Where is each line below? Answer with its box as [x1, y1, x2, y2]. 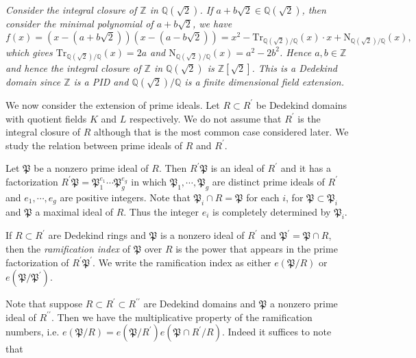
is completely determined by [212, 204, 331, 218]
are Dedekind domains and [143, 296, 256, 311]
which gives [5, 44, 53, 59]
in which [131, 174, 167, 188]
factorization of [5, 255, 69, 269]
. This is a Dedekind [252, 60, 337, 75]
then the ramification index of [5, 241, 131, 255]
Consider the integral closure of [5, 3, 137, 16]
